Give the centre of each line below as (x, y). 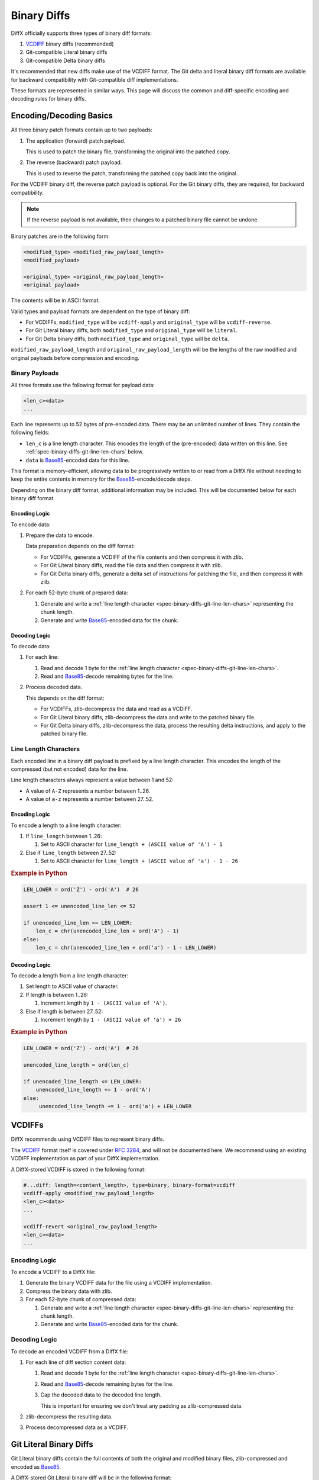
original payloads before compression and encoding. (75, 358)
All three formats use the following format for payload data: (83, 385)
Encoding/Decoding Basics (62, 116)
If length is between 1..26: (57, 995)
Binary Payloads (35, 373)
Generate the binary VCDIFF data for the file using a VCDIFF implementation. (119, 1283)
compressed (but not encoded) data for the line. (69, 769)
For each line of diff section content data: (76, 1362)
